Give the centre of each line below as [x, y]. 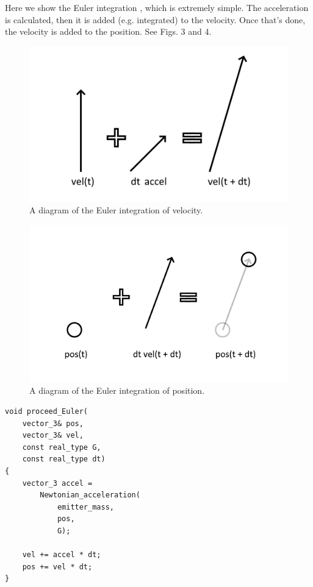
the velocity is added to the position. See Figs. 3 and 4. [108, 31]
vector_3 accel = [57, 483]
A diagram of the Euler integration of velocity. [116, 210]
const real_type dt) [64, 459]
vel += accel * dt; [62, 555]
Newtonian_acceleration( [90, 495]
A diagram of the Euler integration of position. [117, 390]
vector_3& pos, [53, 423]
